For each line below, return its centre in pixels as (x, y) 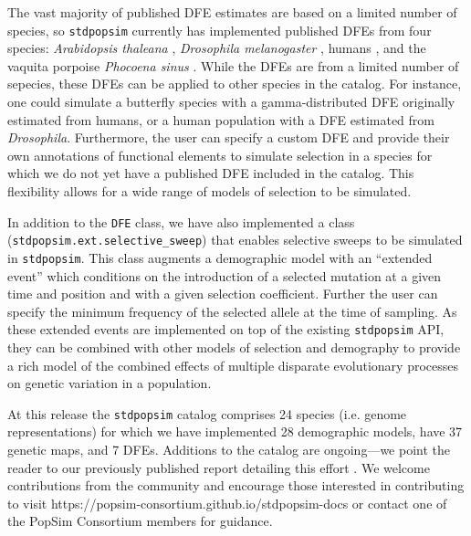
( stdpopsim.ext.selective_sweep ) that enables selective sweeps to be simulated (235, 240)
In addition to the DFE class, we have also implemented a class (181, 221)
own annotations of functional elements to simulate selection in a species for (220, 155)
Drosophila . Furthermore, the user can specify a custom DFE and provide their (229, 137)
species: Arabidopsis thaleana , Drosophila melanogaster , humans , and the (217, 48)
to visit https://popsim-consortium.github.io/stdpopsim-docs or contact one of (227, 503)
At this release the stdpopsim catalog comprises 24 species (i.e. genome (207, 413)
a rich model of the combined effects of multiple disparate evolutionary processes (233, 365)
